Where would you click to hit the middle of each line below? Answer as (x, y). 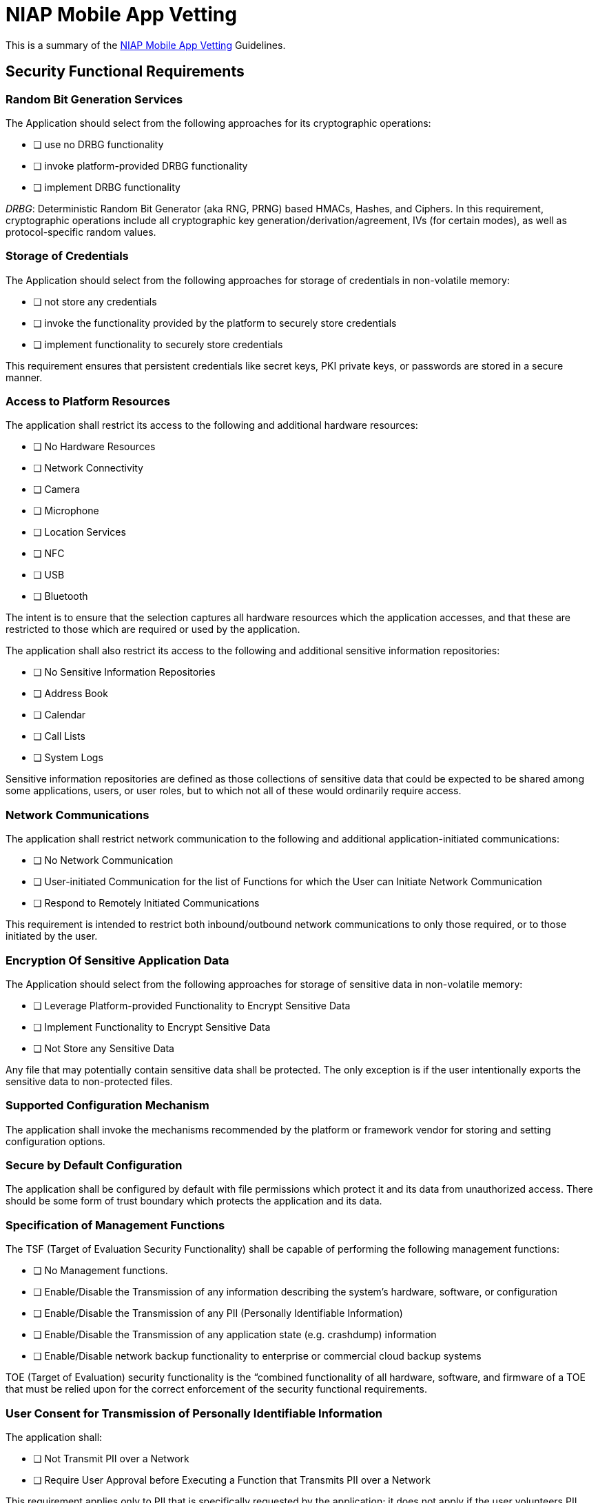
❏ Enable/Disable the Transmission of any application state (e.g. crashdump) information (235, 1335)
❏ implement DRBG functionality (107, 187)
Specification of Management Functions (115, 1225)
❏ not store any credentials (95, 301)
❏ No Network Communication (103, 860)
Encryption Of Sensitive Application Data (117, 960)
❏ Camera (57, 490)
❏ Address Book (71, 694)
